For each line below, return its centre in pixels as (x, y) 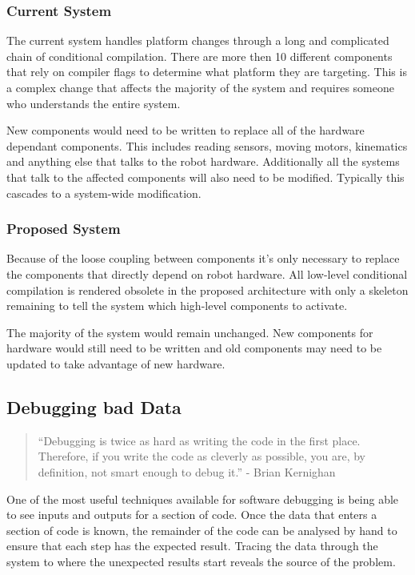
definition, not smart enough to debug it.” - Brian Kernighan (187, 471)
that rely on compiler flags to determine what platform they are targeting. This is (207, 72)
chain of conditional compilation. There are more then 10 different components (200, 56)
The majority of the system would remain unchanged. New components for (190, 332)
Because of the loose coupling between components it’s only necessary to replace (203, 258)
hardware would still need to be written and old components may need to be (194, 348)
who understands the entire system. (94, 103)
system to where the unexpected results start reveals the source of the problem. (201, 561)
